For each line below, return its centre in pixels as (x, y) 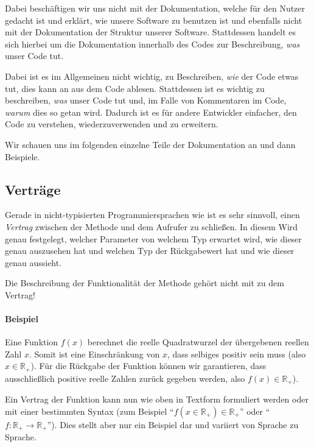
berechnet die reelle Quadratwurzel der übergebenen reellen (198, 342)
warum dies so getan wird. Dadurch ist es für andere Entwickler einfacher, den (151, 112)
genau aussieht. (33, 262)
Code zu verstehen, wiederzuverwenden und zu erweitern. (112, 124)
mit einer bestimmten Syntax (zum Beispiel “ (89, 411)
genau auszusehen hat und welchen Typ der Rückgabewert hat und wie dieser (150, 251)
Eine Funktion (32, 342)
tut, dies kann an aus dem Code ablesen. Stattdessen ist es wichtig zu (135, 88)
